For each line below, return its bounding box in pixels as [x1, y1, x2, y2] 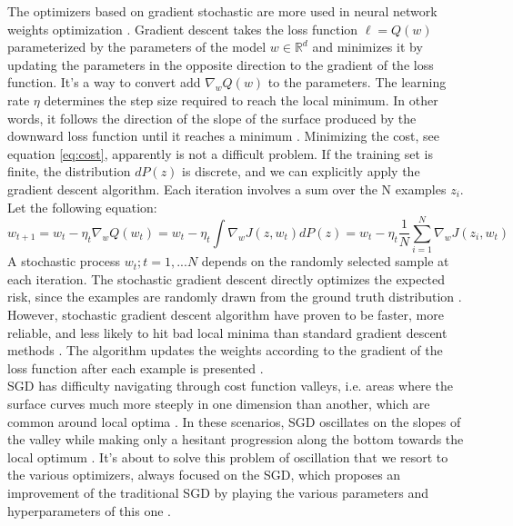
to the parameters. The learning [267, 73, 447, 92]
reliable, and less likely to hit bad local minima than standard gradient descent [7, 323, 448, 342]
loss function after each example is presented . [7, 358, 264, 377]
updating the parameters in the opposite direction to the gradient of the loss [7, 55, 434, 74]
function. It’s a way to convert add [7, 73, 201, 92]
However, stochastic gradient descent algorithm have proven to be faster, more [7, 305, 444, 324]
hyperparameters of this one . [7, 501, 171, 520]
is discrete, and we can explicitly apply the [182, 162, 420, 181]
